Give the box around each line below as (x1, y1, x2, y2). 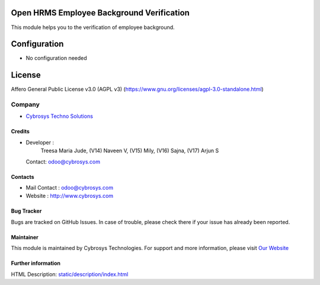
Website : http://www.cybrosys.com (25, 193, 114, 200)
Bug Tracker (11, 207, 42, 214)
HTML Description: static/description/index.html (11, 270, 129, 278)
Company (11, 101, 40, 109)
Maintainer (11, 233, 39, 241)
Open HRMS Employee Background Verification (11, 8, 190, 18)
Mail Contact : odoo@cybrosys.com (25, 184, 114, 191)
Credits (11, 128, 30, 135)
